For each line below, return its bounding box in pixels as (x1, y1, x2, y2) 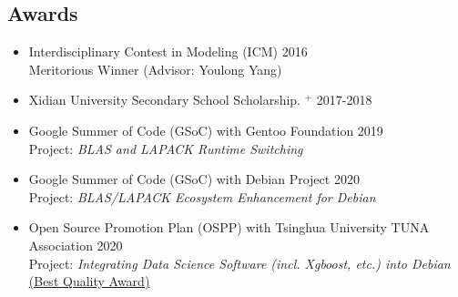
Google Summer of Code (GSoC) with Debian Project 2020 (28, 169, 360, 189)
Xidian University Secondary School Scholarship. (28, 90, 301, 109)
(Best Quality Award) (28, 271, 150, 291)
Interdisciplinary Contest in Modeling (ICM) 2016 (28, 42, 308, 61)
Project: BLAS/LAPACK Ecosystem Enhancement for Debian (28, 187, 376, 206)
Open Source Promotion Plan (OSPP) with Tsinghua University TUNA (28, 218, 430, 237)
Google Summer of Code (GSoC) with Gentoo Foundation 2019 (28, 120, 383, 139)
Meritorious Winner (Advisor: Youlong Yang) (28, 59, 282, 78)
